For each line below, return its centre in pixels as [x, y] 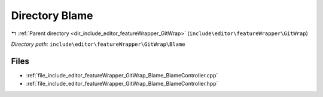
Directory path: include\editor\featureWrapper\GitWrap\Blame [98, 44]
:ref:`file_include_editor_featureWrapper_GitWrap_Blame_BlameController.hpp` [122, 84]
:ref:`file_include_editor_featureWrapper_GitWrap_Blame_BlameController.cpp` [122, 75]
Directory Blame [52, 15]
